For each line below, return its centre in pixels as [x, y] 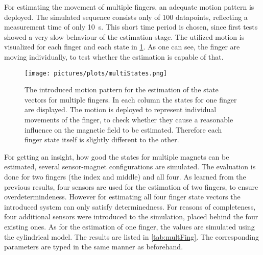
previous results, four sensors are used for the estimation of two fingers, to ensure [131, 186]
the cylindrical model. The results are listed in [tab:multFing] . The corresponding [131, 236]
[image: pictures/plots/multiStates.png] [96, 73]
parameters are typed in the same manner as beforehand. [94, 247]
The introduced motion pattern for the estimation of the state [122, 90]
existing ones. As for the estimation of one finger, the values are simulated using [129, 226]
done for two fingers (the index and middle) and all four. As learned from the [125, 176]
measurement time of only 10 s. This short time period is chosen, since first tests [131, 27]
